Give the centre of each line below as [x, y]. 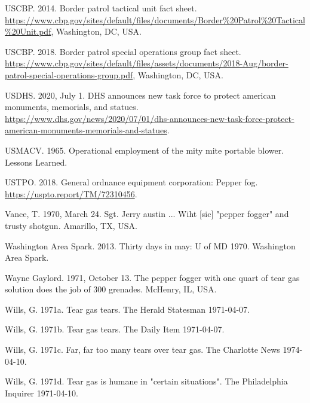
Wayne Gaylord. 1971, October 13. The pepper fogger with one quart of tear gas [152, 277]
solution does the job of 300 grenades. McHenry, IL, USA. [111, 289]
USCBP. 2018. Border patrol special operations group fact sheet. [123, 51]
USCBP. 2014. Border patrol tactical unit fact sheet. [101, 8]
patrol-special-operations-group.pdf [69, 74]
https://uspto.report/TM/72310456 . [71, 193]
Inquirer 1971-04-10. [42, 393]
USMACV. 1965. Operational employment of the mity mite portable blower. [145, 150]
